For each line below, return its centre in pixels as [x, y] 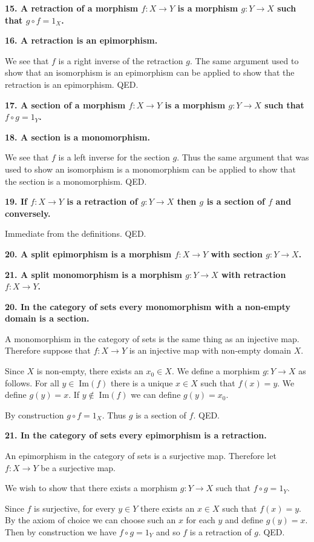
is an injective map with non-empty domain [210, 350]
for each [201, 520]
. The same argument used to [244, 60]
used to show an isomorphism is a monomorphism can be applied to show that [150, 169]
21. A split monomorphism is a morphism [93, 274]
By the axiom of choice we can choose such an [90, 520]
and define [244, 520]
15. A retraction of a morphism [72, 8]
